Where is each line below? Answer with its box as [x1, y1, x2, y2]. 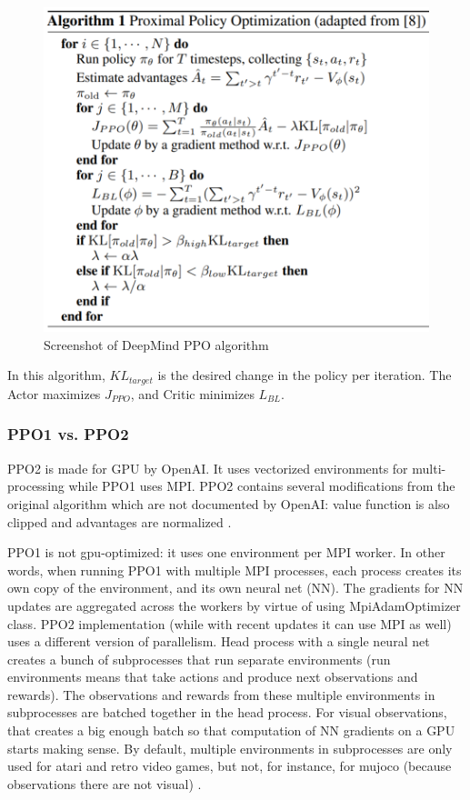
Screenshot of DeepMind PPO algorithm [44, 335, 269, 354]
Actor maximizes [7, 384, 101, 403]
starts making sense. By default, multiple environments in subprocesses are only [7, 738, 453, 757]
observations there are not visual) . [7, 774, 202, 793]
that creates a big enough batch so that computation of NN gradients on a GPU [7, 721, 455, 740]
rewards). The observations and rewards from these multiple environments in [7, 685, 435, 704]
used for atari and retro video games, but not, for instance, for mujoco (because [7, 756, 452, 775]
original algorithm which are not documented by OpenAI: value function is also [7, 494, 450, 513]
